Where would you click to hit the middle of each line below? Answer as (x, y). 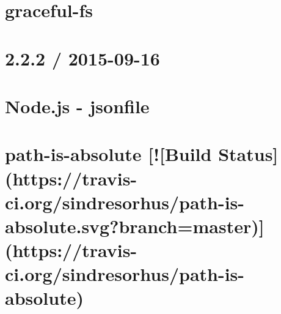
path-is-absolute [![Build (108, 154)
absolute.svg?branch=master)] (135, 226)
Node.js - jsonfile (77, 106)
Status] (248, 154)
